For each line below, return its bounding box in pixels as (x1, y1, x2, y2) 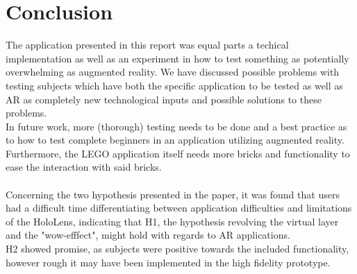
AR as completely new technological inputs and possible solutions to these (6, 92, 322, 106)
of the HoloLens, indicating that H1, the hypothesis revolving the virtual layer (6, 214, 339, 228)
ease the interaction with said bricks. (6, 160, 162, 174)
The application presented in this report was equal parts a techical (6, 37, 289, 52)
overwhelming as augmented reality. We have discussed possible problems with (6, 65, 340, 79)
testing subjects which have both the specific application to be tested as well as (6, 78, 343, 92)
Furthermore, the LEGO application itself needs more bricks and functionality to (6, 146, 350, 160)
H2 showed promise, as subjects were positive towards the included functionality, (6, 241, 349, 256)
